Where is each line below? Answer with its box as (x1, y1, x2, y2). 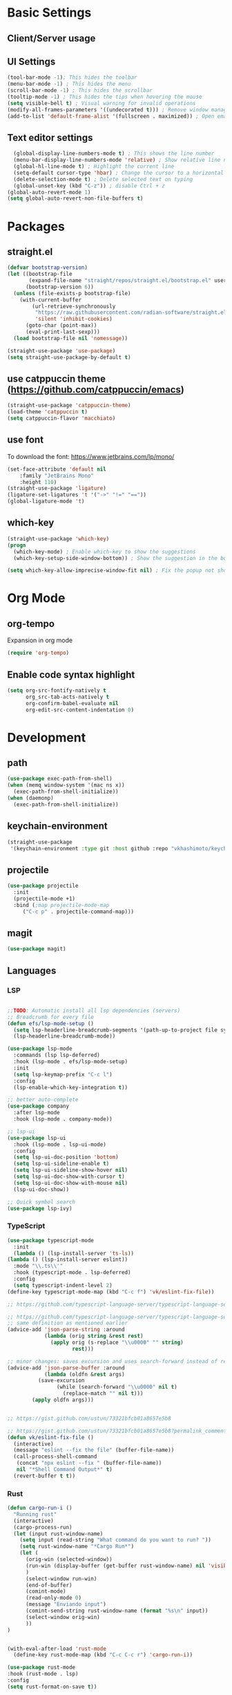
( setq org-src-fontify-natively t (7, 686, 107, 694)
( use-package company (7, 1103, 70, 1110)
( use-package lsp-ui (7, 1134, 67, 1141)
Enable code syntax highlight (7, 668, 135, 680)
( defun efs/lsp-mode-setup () (7, 1020, 95, 1027)
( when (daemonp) (7, 795, 54, 802)
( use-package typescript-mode (7, 1237, 95, 1244)
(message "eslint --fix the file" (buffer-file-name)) (13, 1447, 175, 1454)
